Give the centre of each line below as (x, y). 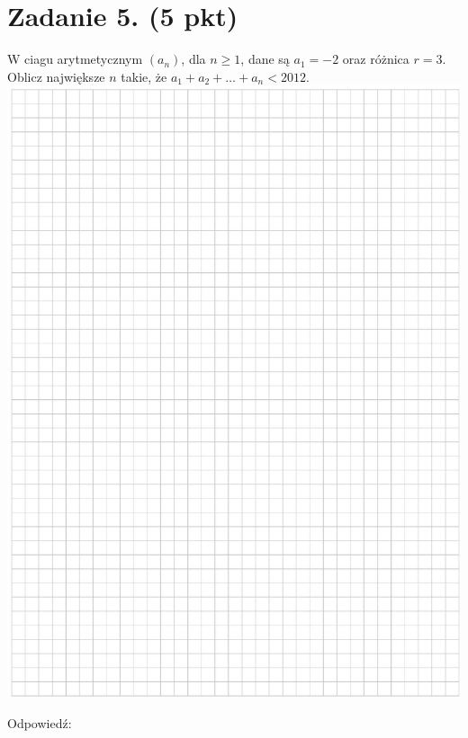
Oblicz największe (56, 76)
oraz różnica (376, 59)
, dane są (265, 59)
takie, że (144, 76)
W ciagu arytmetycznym (75, 59)
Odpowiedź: (40, 722)
